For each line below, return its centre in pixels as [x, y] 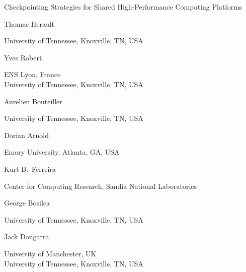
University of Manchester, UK [50, 253]
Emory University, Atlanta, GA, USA [62, 152]
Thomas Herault [29, 23]
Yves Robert [23, 57]
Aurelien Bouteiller [33, 101]
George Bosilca [27, 203]
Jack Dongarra [27, 236]
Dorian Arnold [26, 135]
